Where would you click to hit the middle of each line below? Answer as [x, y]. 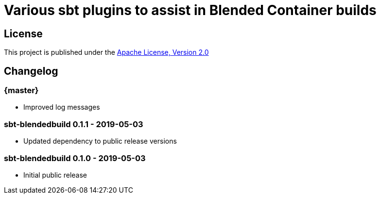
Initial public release [55, 175]
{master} [21, 91]
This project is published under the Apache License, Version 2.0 [106, 52]
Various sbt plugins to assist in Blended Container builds [190, 10]
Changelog [31, 71]
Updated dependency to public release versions [100, 141]
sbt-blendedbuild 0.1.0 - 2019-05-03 [75, 158]
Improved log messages [62, 107]
